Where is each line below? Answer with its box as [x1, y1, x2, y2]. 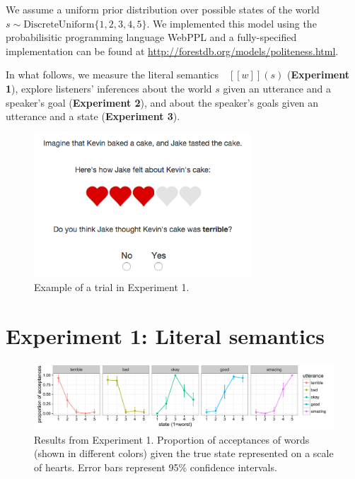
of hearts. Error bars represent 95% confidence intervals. [34, 459, 277, 474]
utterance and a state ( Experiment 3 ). [6, 109, 180, 124]
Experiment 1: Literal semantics [6, 321, 325, 350]
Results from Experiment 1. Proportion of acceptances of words [34, 432, 310, 447]
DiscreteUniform [23, 19, 95, 30]
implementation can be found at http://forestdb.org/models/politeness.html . [6, 43, 339, 58]
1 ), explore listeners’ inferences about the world [6, 81, 212, 95]
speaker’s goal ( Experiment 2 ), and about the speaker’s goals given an [6, 95, 319, 110]
